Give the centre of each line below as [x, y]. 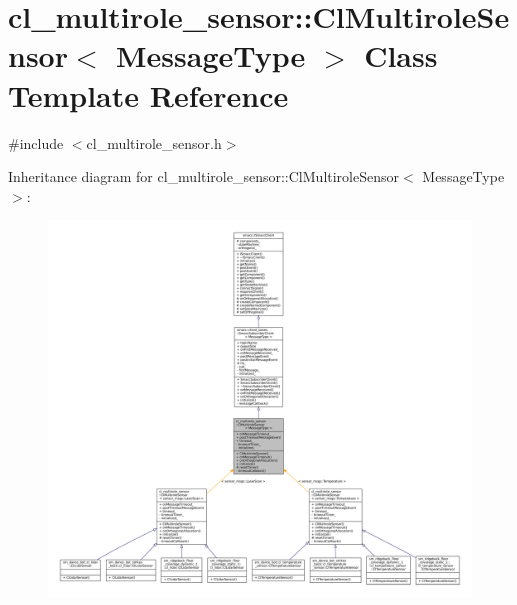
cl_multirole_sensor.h [154, 142]
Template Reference [148, 94]
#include [36, 142]
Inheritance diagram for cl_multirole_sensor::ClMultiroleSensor [203, 176]
